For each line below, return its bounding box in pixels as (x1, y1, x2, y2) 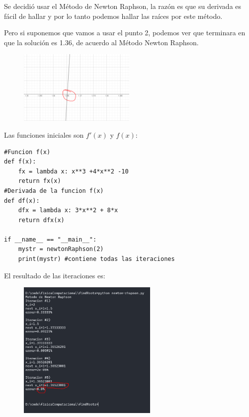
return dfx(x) (18, 216, 65, 224)
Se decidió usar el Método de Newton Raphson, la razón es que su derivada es (4, 1, 242, 11)
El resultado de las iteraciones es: (4, 270, 105, 280)
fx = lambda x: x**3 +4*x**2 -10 (18, 167, 129, 175)
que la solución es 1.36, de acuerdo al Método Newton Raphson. (4, 37, 199, 47)
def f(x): (4, 158, 36, 166)
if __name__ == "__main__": (4, 236, 97, 243)
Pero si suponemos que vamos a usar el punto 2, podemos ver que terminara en (4, 27, 246, 38)
